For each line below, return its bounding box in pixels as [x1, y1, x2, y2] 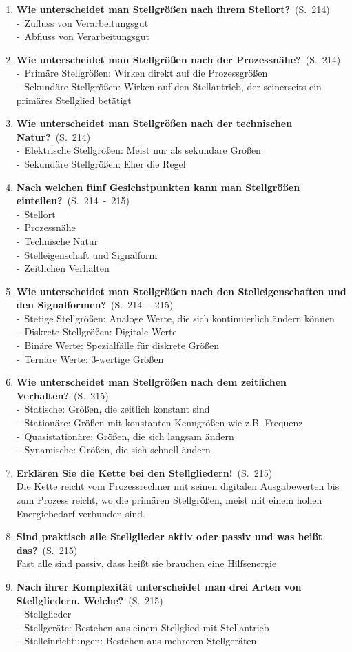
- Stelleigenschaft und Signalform [16, 247, 158, 261]
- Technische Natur [16, 233, 99, 248]
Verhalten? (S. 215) [16, 388, 109, 402]
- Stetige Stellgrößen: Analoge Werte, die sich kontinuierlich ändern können [16, 310, 335, 325]
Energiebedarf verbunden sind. [16, 506, 145, 520]
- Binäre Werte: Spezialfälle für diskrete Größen [16, 338, 219, 353]
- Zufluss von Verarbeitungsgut [16, 15, 149, 30]
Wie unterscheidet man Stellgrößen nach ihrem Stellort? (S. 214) [16, 2, 330, 16]
